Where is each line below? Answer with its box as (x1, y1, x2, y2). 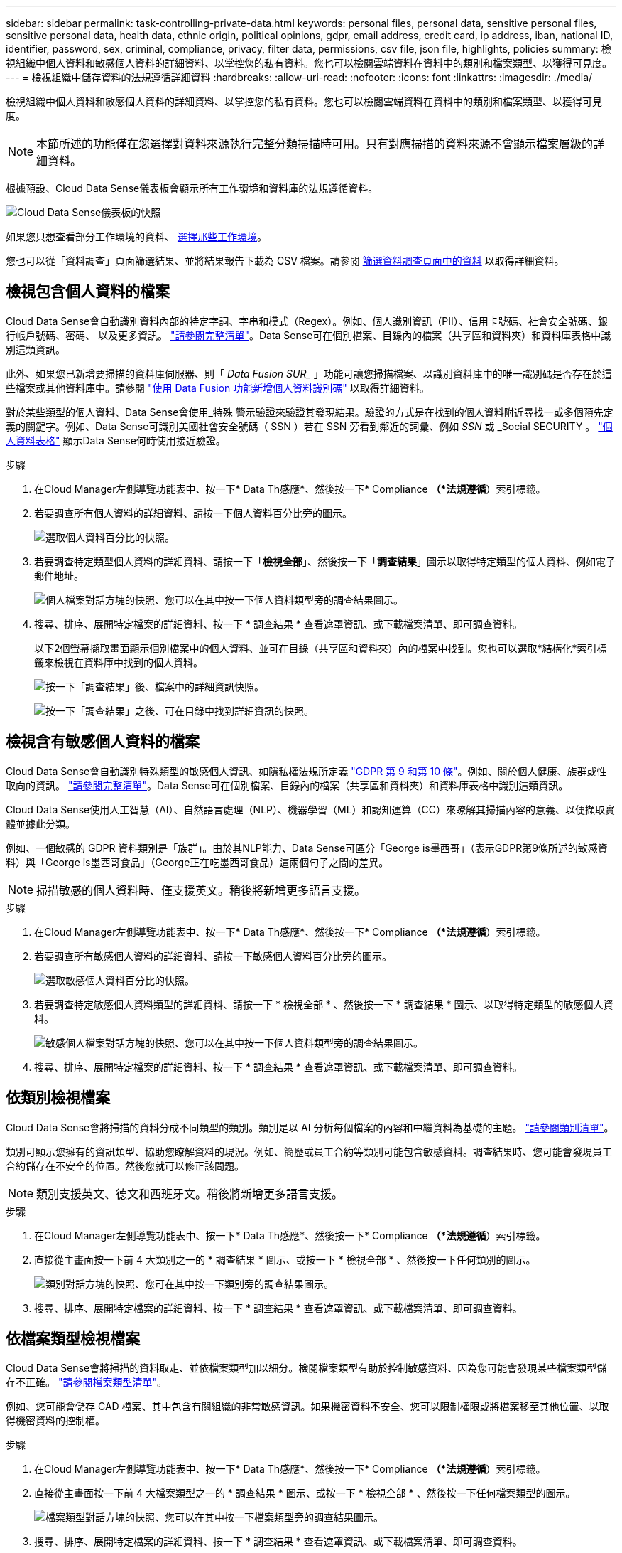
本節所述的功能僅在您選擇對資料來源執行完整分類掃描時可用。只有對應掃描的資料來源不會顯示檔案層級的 (36, 137, 594, 151)
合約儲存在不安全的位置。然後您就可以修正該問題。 (6, 1159, 244, 1172)
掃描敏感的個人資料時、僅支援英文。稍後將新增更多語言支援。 (36, 882, 366, 897)
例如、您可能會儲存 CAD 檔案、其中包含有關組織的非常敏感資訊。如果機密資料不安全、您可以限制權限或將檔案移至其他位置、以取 (6, 1400, 609, 1413)
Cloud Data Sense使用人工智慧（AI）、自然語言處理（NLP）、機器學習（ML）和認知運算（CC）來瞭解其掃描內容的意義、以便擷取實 (6, 803, 616, 816)
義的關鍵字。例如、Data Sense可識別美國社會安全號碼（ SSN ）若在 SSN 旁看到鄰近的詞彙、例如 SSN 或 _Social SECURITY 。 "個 (6, 420, 613, 432)
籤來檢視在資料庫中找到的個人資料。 (34, 656, 203, 668)
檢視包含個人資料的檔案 (6, 282, 170, 301)
